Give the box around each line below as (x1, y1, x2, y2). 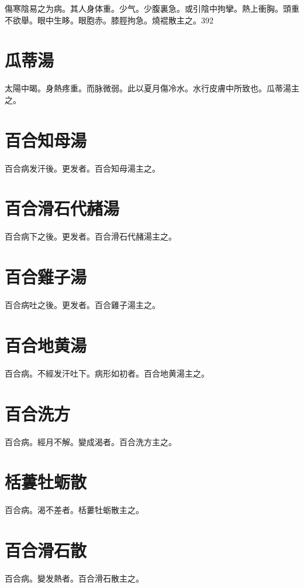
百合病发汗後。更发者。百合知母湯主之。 (5, 162, 160, 174)
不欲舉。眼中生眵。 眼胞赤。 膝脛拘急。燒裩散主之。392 (5, 13, 213, 26)
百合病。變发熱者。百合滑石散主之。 (5, 572, 144, 584)
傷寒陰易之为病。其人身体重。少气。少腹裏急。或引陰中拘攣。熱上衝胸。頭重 (5, 2, 299, 14)
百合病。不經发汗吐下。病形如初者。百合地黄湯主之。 (5, 367, 209, 379)
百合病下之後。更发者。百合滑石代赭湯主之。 (5, 230, 177, 242)
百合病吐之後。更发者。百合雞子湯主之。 (5, 299, 160, 311)
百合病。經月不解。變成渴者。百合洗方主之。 (5, 435, 177, 447)
